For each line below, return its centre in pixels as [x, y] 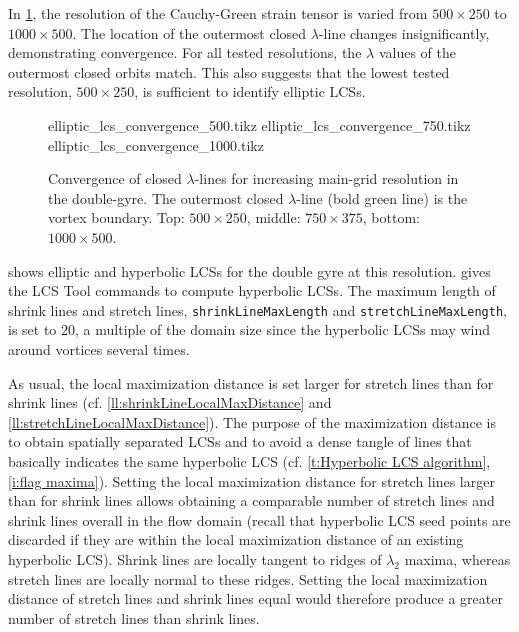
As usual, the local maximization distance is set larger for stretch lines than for [251, 382]
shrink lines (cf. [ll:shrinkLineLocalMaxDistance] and [170, 402]
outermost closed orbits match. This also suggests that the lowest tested [229, 71]
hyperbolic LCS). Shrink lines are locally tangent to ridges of [195, 558]
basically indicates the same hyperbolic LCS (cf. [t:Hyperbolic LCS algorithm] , [249, 460]
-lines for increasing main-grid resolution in [326, 178]
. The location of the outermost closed [189, 32]
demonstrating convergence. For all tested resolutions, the [185, 52]
